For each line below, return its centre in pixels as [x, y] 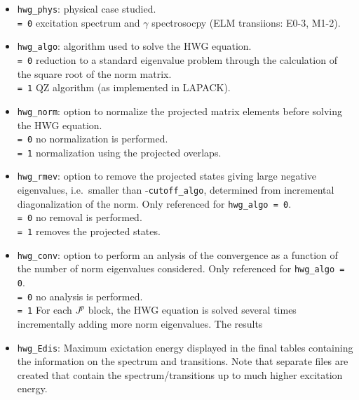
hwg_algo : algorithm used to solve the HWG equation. [134, 46]
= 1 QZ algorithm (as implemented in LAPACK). [124, 87]
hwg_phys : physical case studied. [87, 8]
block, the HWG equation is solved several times [192, 310]
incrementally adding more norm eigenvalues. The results [140, 324]
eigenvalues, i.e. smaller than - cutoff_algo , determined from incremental [176, 190]
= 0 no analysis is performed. [80, 296]
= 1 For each [45, 310]
